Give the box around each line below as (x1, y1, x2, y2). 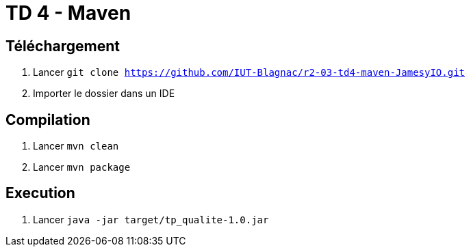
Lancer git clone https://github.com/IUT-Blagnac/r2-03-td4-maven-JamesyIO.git (33, 66, 466, 79)
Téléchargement (5, 37, 120, 55)
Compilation (5, 111, 90, 128)
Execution (5, 184, 75, 202)
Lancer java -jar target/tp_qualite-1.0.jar (33, 213, 269, 225)
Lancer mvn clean (33, 140, 119, 152)
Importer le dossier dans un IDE (33, 87, 175, 100)
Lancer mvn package (33, 161, 131, 173)
